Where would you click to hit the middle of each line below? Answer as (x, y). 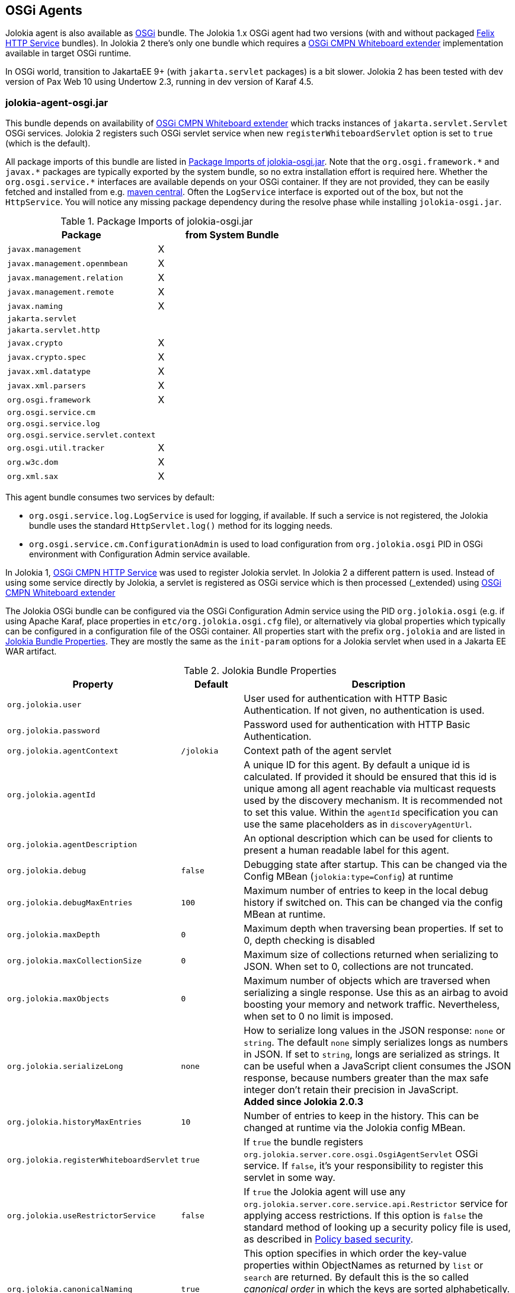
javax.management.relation (65, 277)
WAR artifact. (31, 652)
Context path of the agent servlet (318, 751)
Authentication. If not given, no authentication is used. (364, 711)
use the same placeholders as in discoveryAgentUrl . (358, 824)
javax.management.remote (61, 292)
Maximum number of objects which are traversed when (367, 981)
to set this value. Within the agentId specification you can (371, 812)
